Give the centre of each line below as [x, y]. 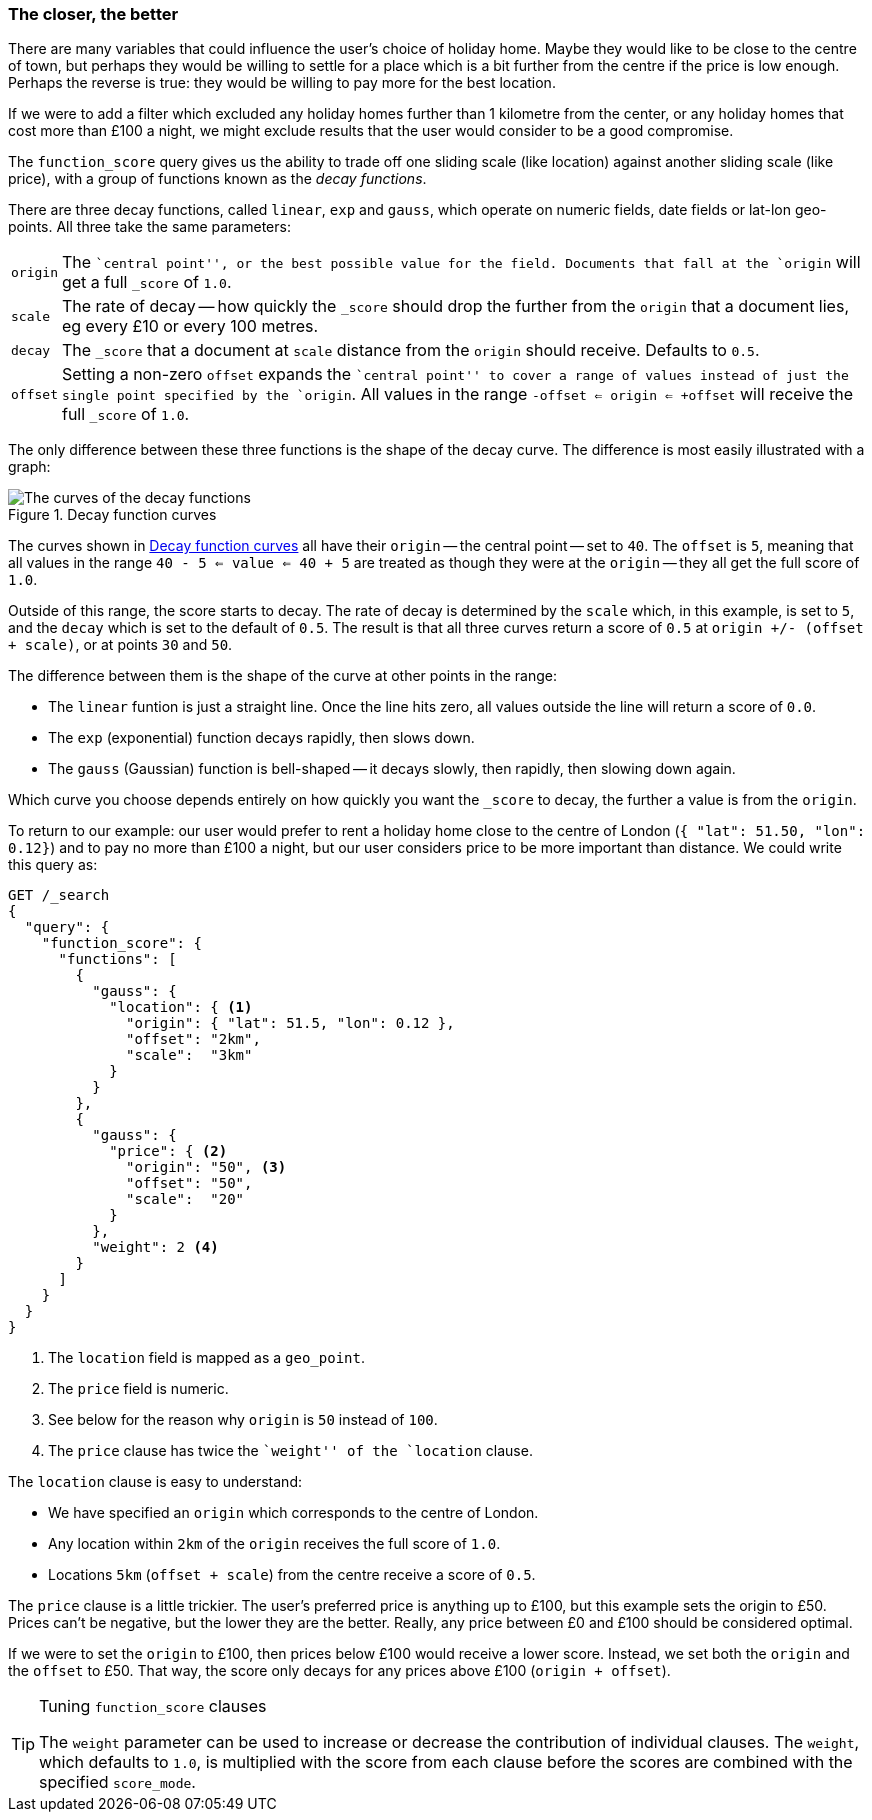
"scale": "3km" [189, 1055]
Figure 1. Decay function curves [112, 515]
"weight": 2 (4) [155, 1247]
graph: [29, 467]
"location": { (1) [181, 1007]
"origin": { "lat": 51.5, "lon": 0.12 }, [290, 1023]
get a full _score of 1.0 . [146, 282]
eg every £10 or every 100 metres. [190, 326]
